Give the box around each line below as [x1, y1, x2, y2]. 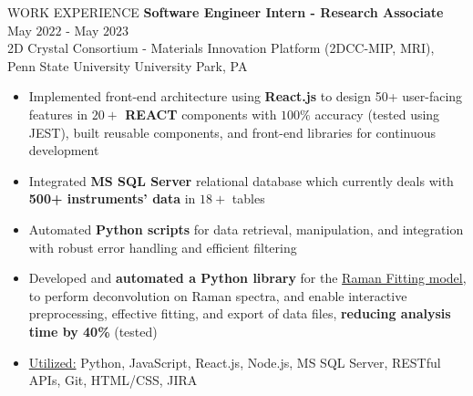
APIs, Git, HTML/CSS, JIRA [28, 370, 198, 390]
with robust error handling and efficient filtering [28, 237, 297, 256]
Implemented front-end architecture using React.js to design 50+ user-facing [28, 87, 463, 106]
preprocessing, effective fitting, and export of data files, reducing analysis [28, 304, 451, 323]
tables [231, 189, 265, 208]
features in [28, 104, 88, 123]
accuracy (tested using [314, 104, 440, 123]
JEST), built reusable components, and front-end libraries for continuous [28, 122, 437, 141]
